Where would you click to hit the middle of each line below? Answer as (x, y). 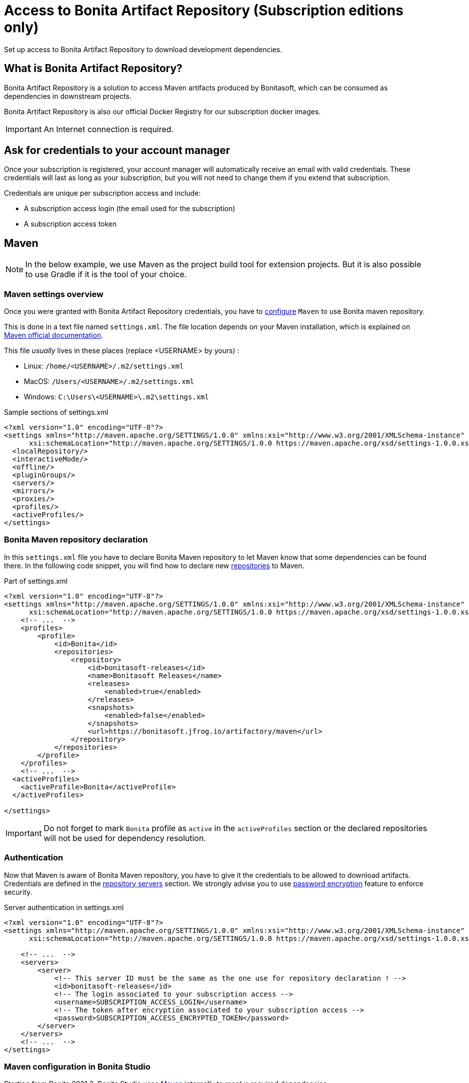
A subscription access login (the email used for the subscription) (130, 209)
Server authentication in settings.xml (64, 907)
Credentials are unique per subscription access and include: (102, 193)
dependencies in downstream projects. (68, 96)
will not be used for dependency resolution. (125, 838)
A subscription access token (70, 224)
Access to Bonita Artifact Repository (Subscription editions (204, 10)
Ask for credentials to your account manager (117, 151)
